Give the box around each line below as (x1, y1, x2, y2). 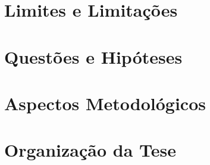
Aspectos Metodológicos (4, 91, 206, 115)
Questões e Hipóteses (4, 44, 183, 69)
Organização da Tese (4, 138, 176, 162)
